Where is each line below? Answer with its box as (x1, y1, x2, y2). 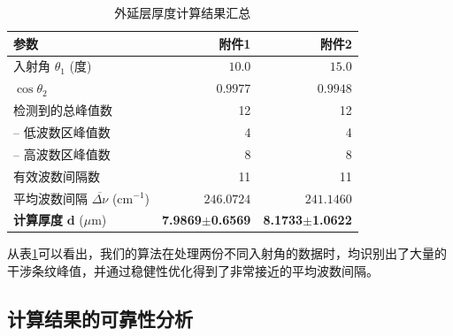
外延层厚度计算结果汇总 (114, 4, 251, 21)
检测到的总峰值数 (13, 101, 112, 119)
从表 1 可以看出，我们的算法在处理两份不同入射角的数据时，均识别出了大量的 (7, 244, 447, 263)
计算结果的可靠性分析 (7, 305, 193, 332)
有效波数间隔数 (13, 166, 100, 185)
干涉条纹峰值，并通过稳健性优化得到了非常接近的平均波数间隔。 (7, 262, 379, 280)
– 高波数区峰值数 (13, 144, 111, 163)
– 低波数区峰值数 (13, 122, 111, 141)
